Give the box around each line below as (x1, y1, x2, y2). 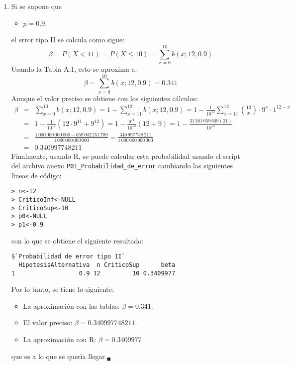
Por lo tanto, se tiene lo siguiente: (11, 284, 114, 294)
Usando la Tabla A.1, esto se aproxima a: (11, 63, 137, 74)
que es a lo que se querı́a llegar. (11, 351, 107, 361)
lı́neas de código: (11, 170, 62, 180)
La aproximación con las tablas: (23, 300, 120, 311)
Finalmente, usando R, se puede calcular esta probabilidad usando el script (11, 150, 240, 161)
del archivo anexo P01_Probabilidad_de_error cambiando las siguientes (11, 160, 233, 171)
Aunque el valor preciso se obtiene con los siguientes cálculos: (11, 93, 198, 103)
